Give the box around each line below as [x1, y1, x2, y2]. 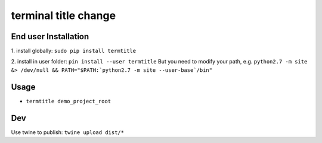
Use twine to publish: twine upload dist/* [11, 128, 125, 136]
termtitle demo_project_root [26, 98, 112, 104]
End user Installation [11, 31, 89, 42]
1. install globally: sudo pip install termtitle [11, 47, 137, 55]
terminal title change [11, 9, 116, 22]
